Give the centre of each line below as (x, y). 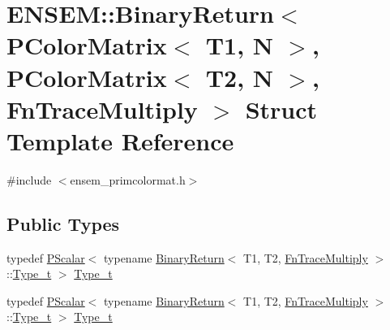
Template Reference (120, 140)
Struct (281, 109)
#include (29, 179)
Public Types (63, 223)
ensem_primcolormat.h (128, 179)
